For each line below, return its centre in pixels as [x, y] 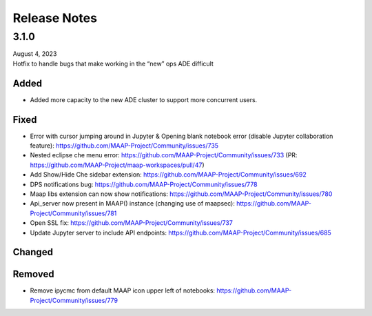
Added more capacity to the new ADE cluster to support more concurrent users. [144, 99]
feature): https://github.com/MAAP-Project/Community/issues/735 [124, 146]
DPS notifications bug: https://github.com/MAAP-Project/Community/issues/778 [144, 184]
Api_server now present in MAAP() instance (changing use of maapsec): [133, 204]
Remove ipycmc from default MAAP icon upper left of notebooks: [123, 290]
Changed [33, 252]
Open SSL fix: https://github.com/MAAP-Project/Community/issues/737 [132, 223]
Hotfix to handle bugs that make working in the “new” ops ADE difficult [113, 63]
